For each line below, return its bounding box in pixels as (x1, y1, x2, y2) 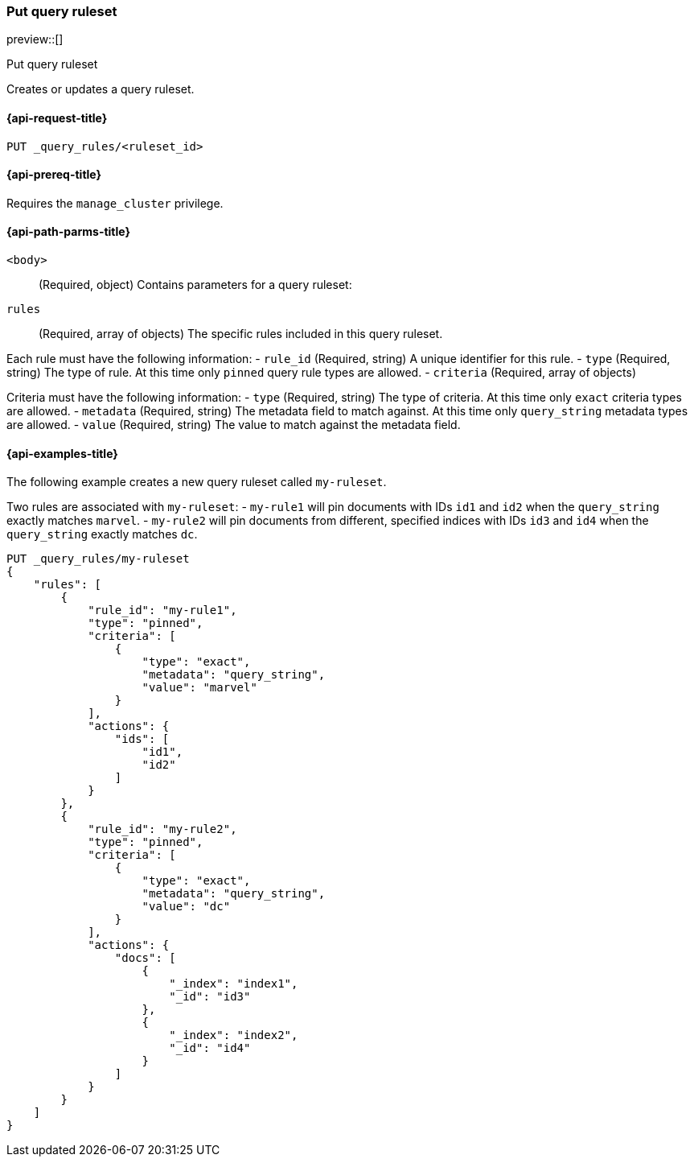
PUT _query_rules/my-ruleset (6, 552, 190, 566)
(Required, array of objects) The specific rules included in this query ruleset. (39, 327, 443, 341)
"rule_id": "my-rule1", (88, 604, 237, 617)
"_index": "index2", (169, 1029, 298, 1042)
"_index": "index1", (169, 977, 298, 991)
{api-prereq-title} (6, 167, 102, 182)
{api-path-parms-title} (6, 225, 131, 239)
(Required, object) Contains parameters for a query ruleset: (39, 278, 352, 292)
